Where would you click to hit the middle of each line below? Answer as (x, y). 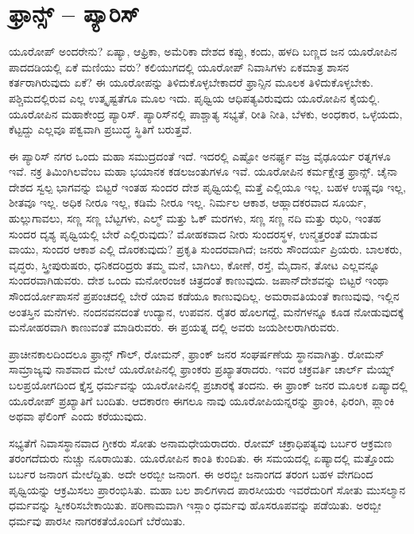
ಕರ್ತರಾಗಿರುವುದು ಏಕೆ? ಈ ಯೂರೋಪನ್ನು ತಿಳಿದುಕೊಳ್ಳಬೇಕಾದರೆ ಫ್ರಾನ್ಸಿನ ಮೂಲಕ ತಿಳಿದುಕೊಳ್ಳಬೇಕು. (191, 82)
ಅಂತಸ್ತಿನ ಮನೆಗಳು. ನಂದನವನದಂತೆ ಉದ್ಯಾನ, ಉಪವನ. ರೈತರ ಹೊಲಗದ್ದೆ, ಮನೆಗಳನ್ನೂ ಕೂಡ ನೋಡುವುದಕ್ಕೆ (207, 311)
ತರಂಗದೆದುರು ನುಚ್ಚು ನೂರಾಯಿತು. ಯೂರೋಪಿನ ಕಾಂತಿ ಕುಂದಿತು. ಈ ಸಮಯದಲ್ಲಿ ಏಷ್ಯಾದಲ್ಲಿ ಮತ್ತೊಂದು (201, 458)
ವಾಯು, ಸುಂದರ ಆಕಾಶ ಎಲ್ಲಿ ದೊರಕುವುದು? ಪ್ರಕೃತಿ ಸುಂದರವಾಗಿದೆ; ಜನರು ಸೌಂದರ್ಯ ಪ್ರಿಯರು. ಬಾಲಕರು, (205, 249)
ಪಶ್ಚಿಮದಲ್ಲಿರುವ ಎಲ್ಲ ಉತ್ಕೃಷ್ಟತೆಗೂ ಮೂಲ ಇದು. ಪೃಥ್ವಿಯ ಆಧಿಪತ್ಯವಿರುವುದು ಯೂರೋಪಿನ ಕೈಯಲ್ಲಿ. (195, 97)
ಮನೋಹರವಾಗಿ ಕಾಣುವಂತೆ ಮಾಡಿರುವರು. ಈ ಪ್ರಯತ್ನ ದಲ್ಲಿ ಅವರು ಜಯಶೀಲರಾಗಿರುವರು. (174, 327)
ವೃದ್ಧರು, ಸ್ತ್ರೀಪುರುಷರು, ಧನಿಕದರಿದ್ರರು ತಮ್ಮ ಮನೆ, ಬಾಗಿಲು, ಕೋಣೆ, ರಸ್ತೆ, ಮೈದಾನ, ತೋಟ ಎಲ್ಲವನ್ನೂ (194, 264)
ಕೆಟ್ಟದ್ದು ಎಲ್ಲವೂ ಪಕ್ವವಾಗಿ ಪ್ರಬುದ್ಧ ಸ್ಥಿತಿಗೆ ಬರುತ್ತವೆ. (101, 129)
